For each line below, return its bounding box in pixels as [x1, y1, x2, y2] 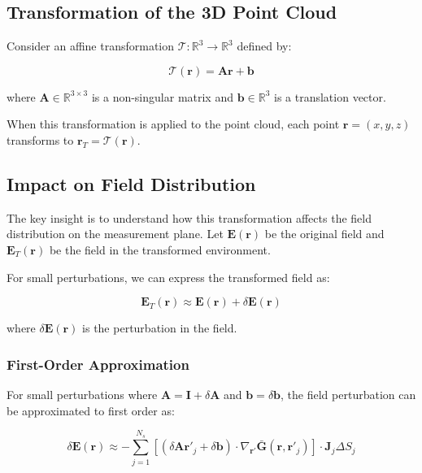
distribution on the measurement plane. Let [7, 225, 224, 242]
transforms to [7, 131, 74, 148]
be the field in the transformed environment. [49, 241, 271, 258]
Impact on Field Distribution [7, 171, 256, 196]
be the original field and [264, 225, 385, 242]
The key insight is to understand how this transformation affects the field [7, 209, 372, 226]
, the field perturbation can [281, 385, 416, 402]
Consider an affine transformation [7, 37, 175, 54]
